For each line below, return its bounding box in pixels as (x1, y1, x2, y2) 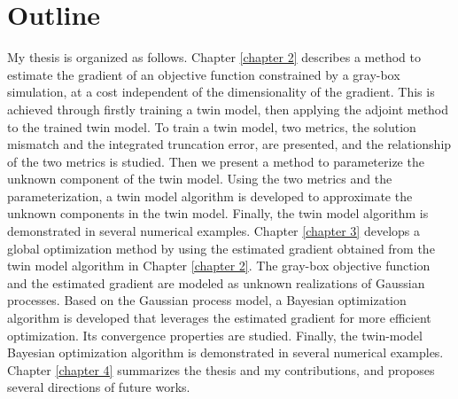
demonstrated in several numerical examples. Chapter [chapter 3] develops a (7, 222, 420, 240)
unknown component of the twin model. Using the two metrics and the (7, 169, 392, 188)
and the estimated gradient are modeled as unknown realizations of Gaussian (7, 273, 425, 292)
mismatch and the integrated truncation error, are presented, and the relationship (7, 135, 452, 153)
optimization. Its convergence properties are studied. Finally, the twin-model (7, 325, 423, 344)
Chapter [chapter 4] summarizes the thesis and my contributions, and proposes (7, 360, 435, 379)
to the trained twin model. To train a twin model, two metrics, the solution (7, 117, 416, 136)
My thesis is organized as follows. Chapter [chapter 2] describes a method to (7, 48, 421, 66)
